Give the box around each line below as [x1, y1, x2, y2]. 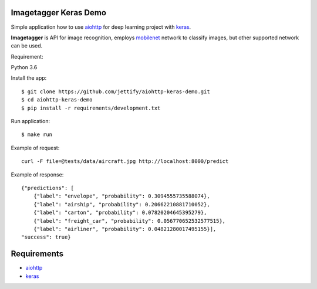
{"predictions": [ [21, 185, 75, 191]
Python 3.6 [11, 64, 38, 71]
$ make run [21, 131, 53, 138]
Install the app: [11, 74, 47, 81]
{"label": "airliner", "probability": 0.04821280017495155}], [33, 226, 217, 232]
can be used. [11, 42, 43, 49]
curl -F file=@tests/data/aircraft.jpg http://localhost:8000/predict [21, 158, 229, 165]
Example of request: [11, 144, 60, 151]
